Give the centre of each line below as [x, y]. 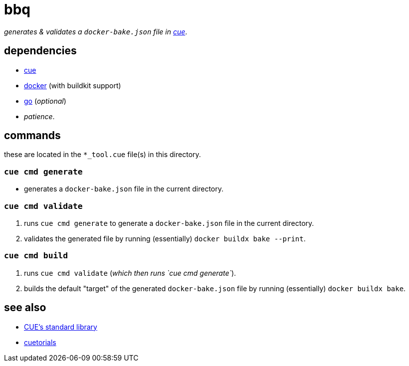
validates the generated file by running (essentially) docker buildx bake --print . [165, 238]
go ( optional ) [45, 101]
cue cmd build [36, 256]
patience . [39, 116]
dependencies [40, 51]
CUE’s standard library [61, 327]
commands [32, 136]
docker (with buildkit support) [73, 85]
